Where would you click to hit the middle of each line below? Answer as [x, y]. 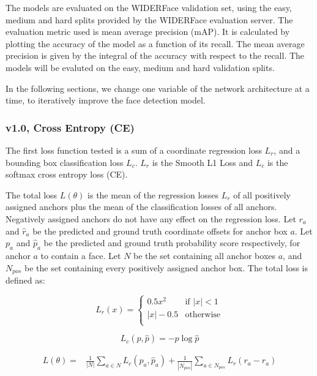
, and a [287, 150]
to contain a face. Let [81, 255]
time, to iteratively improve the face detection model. [106, 100]
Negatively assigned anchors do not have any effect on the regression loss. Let [151, 218]
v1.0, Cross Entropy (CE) [70, 127]
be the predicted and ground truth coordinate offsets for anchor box [160, 231]
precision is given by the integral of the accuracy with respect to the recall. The [155, 55]
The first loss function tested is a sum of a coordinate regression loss [134, 150]
